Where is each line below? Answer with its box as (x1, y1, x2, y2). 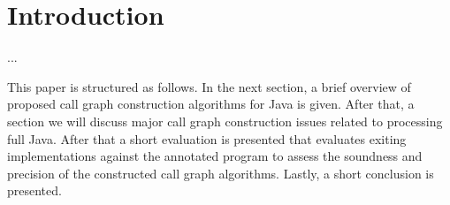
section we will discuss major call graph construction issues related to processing (7, 111, 443, 130)
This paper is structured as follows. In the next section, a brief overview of (7, 77, 411, 95)
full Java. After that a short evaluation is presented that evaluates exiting (7, 129, 407, 148)
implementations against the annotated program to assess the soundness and (7, 147, 423, 165)
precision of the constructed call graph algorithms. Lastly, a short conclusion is (7, 163, 434, 182)
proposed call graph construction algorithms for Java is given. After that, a (7, 95, 415, 113)
